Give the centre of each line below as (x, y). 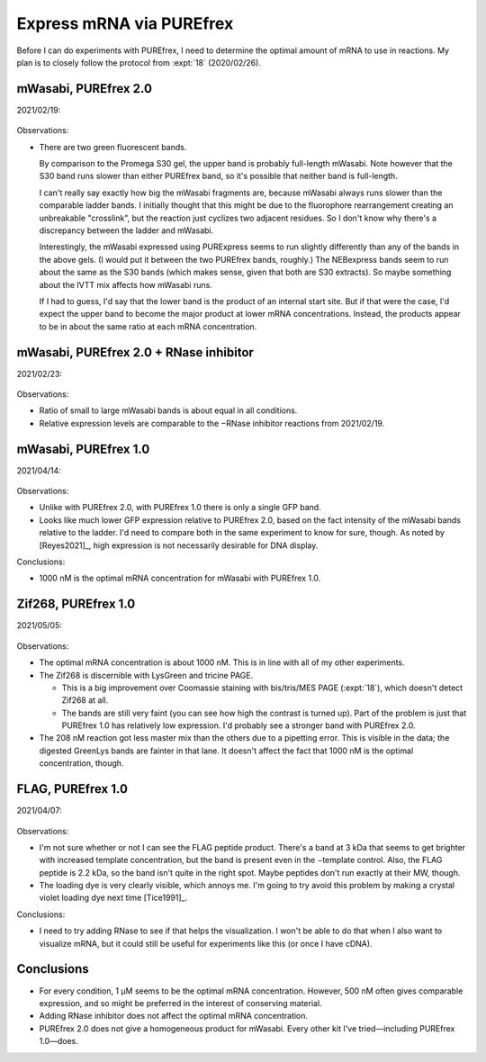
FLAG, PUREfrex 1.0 (72, 789)
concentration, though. (81, 763)
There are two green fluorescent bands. (113, 147)
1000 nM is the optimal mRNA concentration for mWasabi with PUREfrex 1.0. (180, 578)
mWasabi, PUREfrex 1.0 (83, 449)
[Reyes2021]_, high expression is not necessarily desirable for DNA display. (179, 545)
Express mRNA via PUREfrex (125, 23)
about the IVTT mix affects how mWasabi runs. (126, 284)
